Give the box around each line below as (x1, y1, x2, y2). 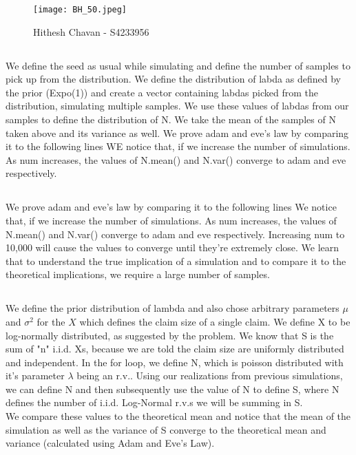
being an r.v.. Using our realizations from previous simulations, (76, 368, 343, 383)
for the (36, 314, 65, 328)
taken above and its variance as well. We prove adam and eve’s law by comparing (6, 125, 349, 140)
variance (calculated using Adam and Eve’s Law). (6, 436, 215, 450)
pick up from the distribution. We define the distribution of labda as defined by (6, 72, 341, 86)
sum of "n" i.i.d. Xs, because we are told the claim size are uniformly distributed (6, 341, 344, 356)
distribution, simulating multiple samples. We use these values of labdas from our (6, 98, 349, 113)
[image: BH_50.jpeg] (33, 5, 127, 14)
